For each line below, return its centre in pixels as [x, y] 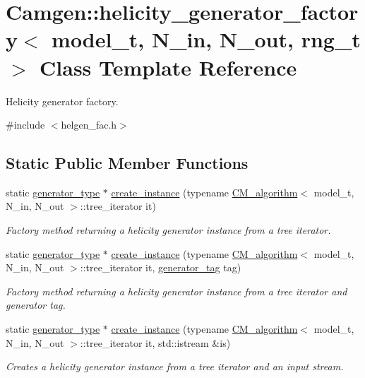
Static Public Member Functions [127, 163]
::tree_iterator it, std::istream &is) [155, 342]
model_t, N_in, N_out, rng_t [206, 39]
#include [25, 125]
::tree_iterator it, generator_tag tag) [161, 267]
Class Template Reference [168, 67]
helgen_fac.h [89, 125]
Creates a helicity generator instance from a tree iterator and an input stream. [175, 366]
